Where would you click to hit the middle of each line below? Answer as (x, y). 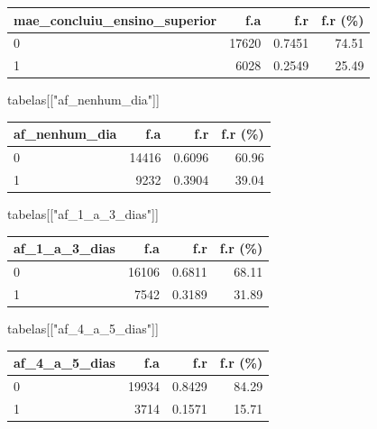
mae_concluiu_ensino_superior (115, 19)
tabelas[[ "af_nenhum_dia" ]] (83, 100)
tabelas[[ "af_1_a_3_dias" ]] (83, 214)
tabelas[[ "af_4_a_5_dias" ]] (83, 329)
